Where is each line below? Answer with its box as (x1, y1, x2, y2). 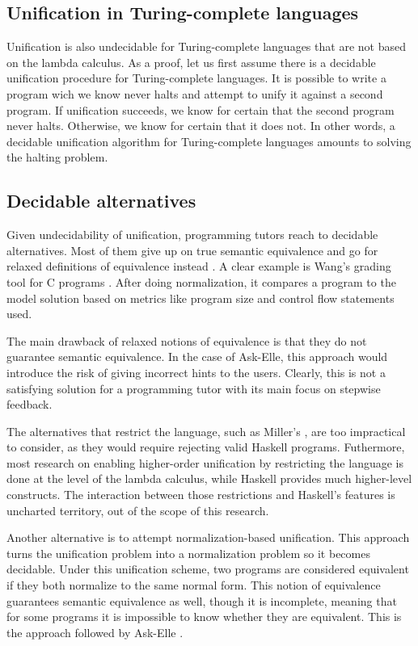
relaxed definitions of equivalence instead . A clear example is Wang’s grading (6, 258, 391, 275)
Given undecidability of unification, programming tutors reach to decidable (6, 226, 378, 243)
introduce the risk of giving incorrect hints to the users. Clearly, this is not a (6, 363, 386, 380)
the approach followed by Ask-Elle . (6, 623, 184, 640)
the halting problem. (6, 149, 108, 166)
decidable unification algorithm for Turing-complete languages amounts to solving (6, 132, 412, 149)
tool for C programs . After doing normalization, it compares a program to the (6, 273, 396, 290)
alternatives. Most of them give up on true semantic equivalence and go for (6, 241, 378, 258)
